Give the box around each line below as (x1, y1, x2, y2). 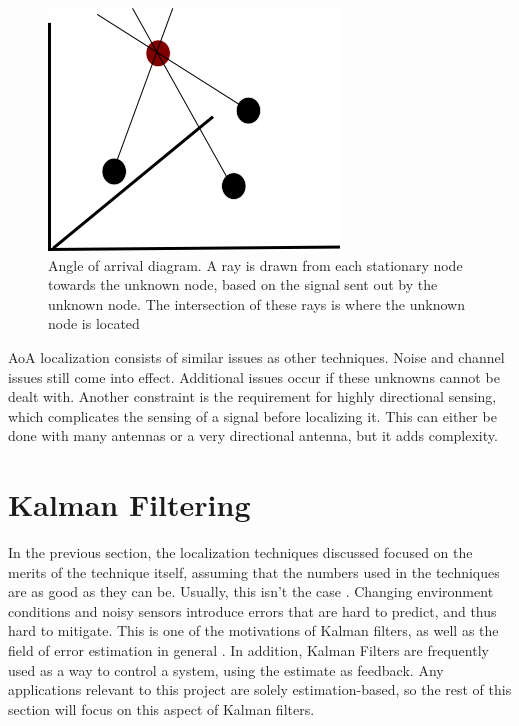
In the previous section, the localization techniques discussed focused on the (8, 542, 473, 563)
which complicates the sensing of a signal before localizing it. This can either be (8, 405, 497, 426)
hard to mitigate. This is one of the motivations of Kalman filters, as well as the (8, 620, 499, 641)
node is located (48, 313, 140, 334)
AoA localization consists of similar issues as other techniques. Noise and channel (8, 346, 505, 367)
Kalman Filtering (8, 484, 251, 525)
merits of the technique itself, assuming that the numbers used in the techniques (8, 561, 500, 582)
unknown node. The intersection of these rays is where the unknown (48, 293, 465, 314)
